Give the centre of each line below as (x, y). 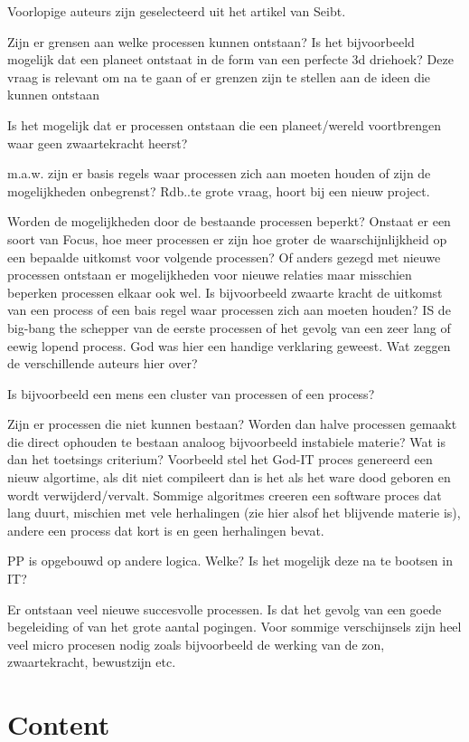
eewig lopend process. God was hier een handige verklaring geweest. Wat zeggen (229, 345)
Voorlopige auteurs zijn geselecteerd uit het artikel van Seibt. (177, 11)
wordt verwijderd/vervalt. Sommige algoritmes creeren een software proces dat (225, 495)
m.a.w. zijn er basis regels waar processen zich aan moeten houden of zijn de (219, 173)
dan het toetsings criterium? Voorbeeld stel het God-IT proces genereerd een (220, 459)
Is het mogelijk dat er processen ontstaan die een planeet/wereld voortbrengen (224, 124)
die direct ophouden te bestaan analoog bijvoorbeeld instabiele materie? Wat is (226, 441)
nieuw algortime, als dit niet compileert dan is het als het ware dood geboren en (229, 477)
